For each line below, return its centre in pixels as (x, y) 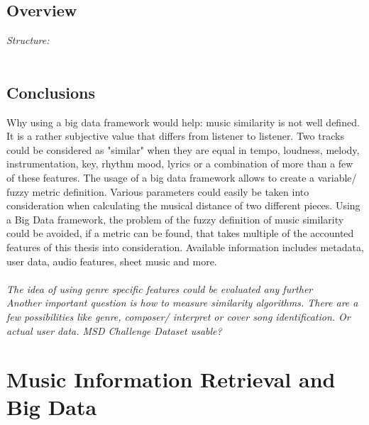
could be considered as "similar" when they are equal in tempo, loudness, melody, (183, 149)
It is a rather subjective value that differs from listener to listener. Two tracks (175, 136)
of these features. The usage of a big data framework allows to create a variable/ (182, 177)
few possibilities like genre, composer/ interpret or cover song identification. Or (178, 316)
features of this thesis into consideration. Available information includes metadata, (185, 247)
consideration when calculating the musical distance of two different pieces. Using (183, 205)
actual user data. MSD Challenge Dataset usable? (114, 330)
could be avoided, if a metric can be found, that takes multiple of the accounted (180, 233)
